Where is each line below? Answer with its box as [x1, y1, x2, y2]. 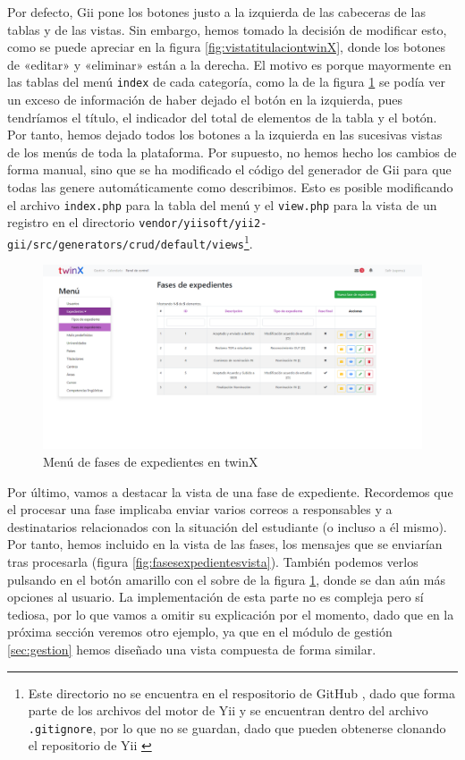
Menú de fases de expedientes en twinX [43, 452, 258, 471]
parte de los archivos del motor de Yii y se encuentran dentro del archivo [28, 701, 428, 720]
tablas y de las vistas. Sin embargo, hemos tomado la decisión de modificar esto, [7, 20, 447, 38]
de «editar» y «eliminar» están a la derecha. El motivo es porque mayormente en [7, 55, 452, 73]
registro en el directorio [7, 213, 135, 232]
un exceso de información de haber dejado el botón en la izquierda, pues [7, 90, 403, 109]
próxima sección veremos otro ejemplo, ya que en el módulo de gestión [7, 622, 393, 641]
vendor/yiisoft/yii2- [139, 217, 267, 231]
